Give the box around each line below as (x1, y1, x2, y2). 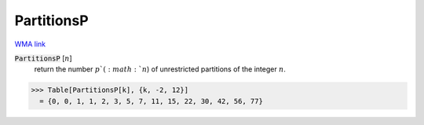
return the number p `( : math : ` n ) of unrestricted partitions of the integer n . (34, 64, 287, 74)
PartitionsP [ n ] (14, 53, 72, 63)
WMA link (14, 39, 46, 49)
